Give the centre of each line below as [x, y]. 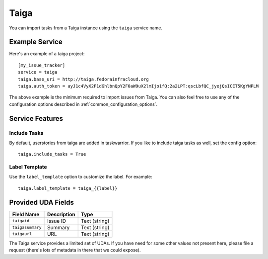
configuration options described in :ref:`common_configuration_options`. [83, 104]
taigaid [21, 221]
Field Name [26, 214]
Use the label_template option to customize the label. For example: [81, 177]
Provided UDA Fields [41, 202]
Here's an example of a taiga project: [47, 54]
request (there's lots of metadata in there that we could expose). [75, 250]
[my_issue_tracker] [42, 65]
